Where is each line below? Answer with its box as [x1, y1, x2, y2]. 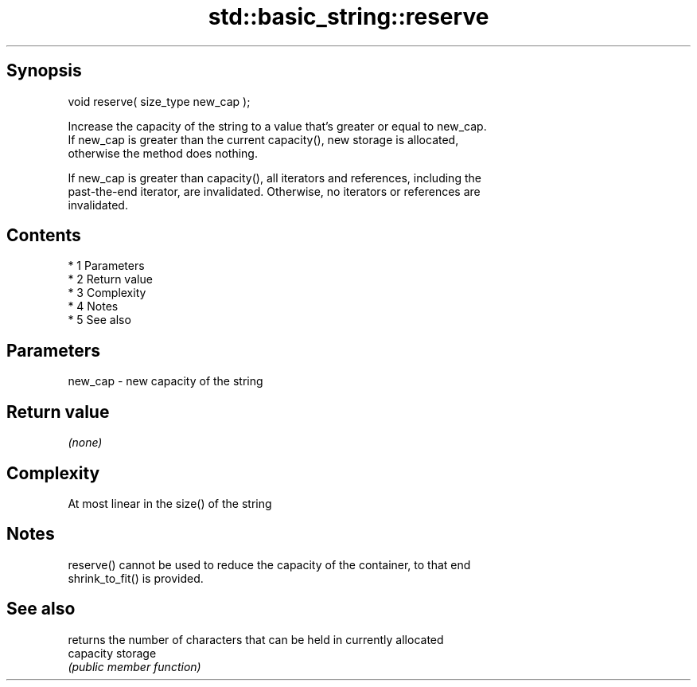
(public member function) [68, 659, 201, 673]
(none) [68, 435, 103, 450]
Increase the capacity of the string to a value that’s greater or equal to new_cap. [68, 119, 487, 133]
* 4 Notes [68, 299, 119, 314]
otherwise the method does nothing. [68, 146, 258, 160]
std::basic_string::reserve [208, 3, 489, 30]
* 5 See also [68, 313, 131, 327]
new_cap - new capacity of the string [68, 374, 263, 388]
